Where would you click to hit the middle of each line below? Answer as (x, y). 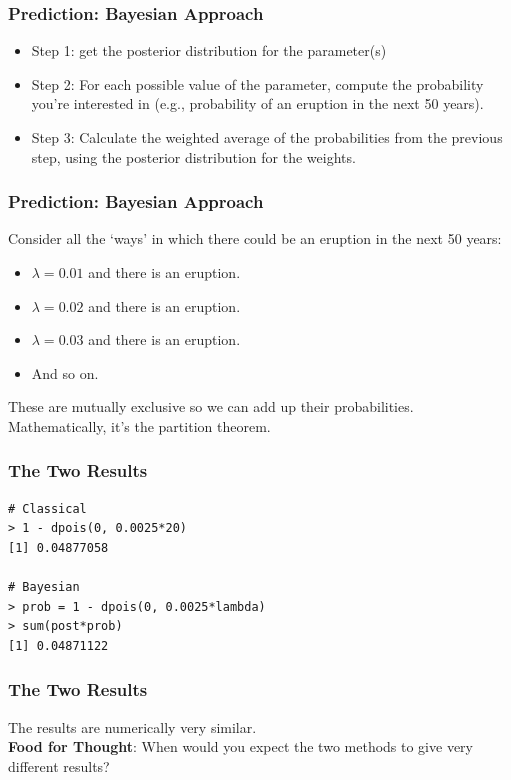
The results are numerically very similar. (132, 726)
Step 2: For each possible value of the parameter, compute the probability (257, 83)
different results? (59, 765)
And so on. (65, 372)
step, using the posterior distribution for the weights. (193, 156)
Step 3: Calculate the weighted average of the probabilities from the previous (267, 137)
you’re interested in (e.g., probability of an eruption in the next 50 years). (257, 103)
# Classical (47, 508)
